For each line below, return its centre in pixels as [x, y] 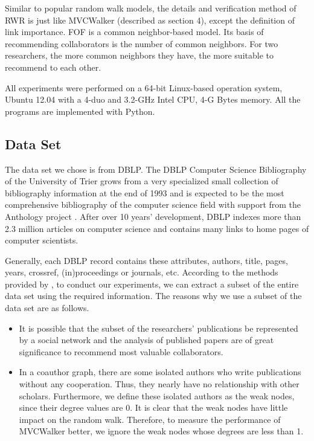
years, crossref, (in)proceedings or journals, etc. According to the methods [142, 272]
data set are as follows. [47, 308]
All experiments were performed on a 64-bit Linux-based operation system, [144, 87]
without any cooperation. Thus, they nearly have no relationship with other [159, 384]
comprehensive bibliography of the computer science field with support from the [153, 204]
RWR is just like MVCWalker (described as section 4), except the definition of [150, 20]
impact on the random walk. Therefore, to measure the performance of [150, 419]
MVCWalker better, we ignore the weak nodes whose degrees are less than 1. [161, 431]
